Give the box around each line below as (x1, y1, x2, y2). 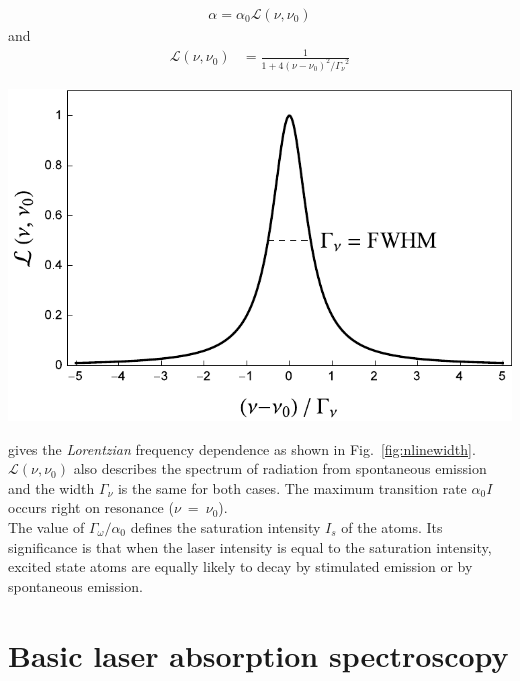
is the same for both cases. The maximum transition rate (117, 477, 467, 498)
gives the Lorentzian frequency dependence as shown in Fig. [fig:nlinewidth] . (8, 438, 476, 459)
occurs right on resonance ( (8, 497, 174, 518)
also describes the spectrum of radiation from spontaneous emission (73, 458, 487, 479)
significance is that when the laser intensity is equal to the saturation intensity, (8, 536, 492, 557)
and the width (8, 477, 95, 498)
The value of (8, 516, 85, 537)
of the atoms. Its (341, 516, 443, 537)
